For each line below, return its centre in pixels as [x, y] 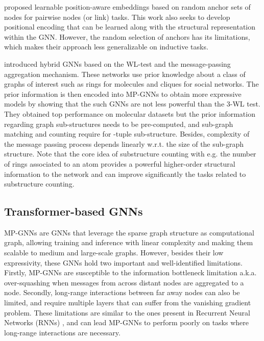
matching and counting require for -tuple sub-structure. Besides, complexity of [127, 134]
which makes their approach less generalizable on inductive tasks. [106, 47]
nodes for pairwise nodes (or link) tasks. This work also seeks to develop [117, 17]
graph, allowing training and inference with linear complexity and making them [129, 242]
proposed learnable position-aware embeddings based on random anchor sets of [127, 7]
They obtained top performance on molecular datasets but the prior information [130, 113]
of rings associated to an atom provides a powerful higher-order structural [120, 163]
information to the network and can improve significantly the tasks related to [125, 174]
